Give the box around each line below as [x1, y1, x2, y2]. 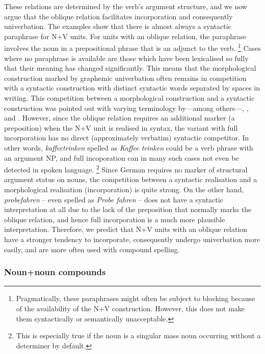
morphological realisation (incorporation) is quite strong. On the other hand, [4, 184, 244, 194]
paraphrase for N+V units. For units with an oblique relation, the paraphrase [4, 31, 247, 41]
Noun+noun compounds [4, 265, 106, 278]
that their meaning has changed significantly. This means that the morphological [4, 63, 256, 73]
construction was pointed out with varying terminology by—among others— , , [4, 102, 249, 113]
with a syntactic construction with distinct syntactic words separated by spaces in [4, 82, 260, 93]
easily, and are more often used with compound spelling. [4, 244, 180, 254]
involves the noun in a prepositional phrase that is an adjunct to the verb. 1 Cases [4, 41, 261, 53]
